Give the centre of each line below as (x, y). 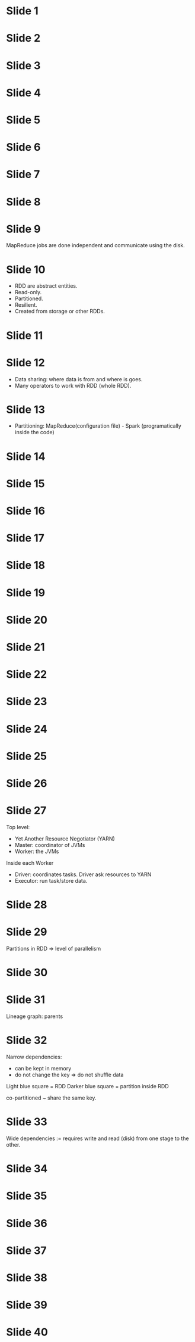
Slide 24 (27, 729)
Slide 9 (23, 229)
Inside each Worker (30, 863)
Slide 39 (27, 1305)
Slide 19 (26, 592)
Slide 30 (27, 973)
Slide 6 (23, 147)
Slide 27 (26, 811)
